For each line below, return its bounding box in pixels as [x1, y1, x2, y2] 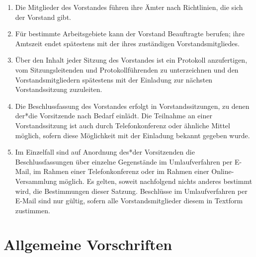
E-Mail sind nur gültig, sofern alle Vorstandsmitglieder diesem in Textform [15, 195, 243, 206]
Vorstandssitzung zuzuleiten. [15, 84, 102, 94]
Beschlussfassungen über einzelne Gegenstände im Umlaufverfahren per [15, 156, 233, 167]
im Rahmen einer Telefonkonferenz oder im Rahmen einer [33, 166, 209, 176]
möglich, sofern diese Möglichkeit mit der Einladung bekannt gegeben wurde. [15, 130, 250, 140]
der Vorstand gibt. [15, 11, 71, 22]
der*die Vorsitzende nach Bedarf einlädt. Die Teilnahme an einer [15, 110, 212, 121]
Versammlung [15, 175, 57, 186]
